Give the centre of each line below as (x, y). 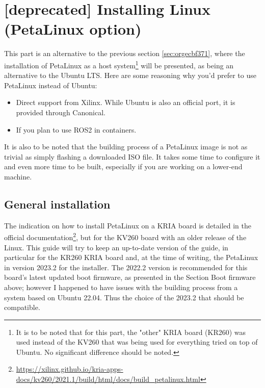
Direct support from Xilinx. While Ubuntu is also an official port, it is (126, 102)
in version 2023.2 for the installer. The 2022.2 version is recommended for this (126, 267)
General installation (57, 204)
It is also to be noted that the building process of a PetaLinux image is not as (126, 147)
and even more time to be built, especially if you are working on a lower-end (123, 166)
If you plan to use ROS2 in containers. (76, 129)
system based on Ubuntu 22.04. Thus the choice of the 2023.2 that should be (124, 297)
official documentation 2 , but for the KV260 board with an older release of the (125, 236)
